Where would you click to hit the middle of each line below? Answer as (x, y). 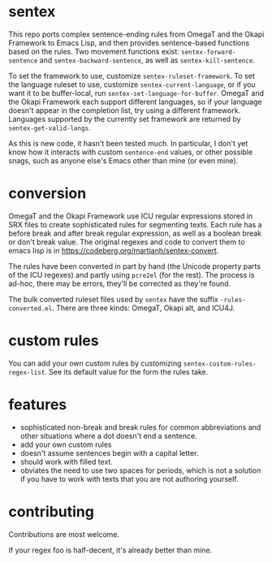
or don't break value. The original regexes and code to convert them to (127, 241)
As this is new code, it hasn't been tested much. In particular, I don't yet (128, 143)
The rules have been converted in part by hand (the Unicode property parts (135, 266)
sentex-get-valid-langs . (50, 128)
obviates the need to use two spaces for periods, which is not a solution (140, 470)
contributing (52, 511)
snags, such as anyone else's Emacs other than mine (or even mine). (123, 160)
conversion (47, 194)
